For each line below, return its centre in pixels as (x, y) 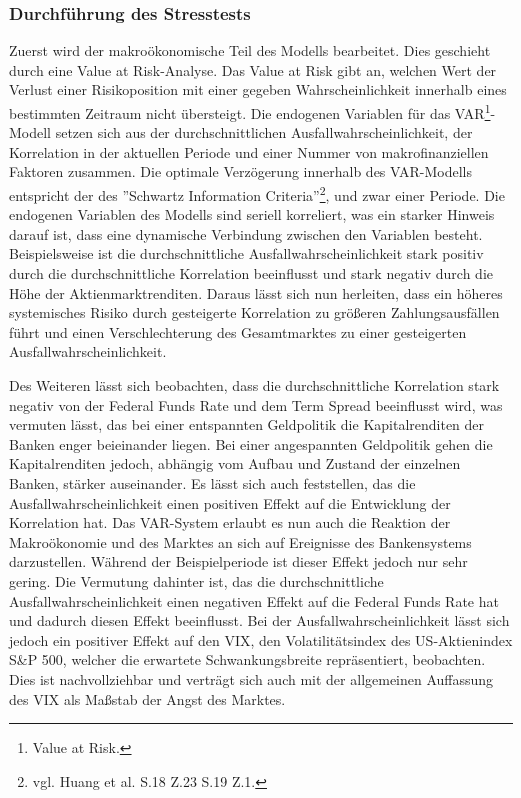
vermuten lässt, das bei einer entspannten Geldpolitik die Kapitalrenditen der (247, 424)
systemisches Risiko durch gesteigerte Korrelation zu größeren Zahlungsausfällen (254, 312)
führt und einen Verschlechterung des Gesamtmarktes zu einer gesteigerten (238, 331)
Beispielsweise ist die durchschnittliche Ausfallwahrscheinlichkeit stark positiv (246, 253)
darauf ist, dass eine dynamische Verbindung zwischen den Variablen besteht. (246, 233)
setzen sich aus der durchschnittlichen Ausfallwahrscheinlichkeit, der (264, 132)
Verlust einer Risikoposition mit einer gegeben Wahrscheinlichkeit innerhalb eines (258, 89)
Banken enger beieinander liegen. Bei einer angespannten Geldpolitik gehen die (251, 443)
